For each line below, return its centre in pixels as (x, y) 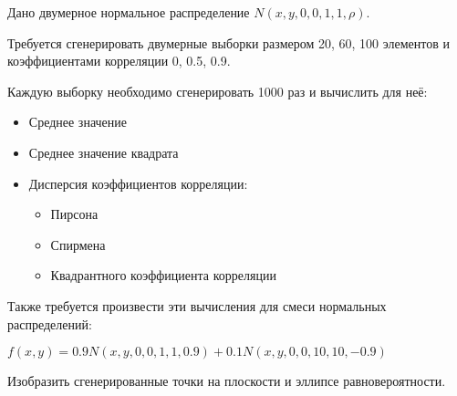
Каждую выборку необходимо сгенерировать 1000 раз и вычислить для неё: (218, 91)
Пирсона (74, 214)
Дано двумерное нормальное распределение (129, 12)
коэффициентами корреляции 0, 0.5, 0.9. (119, 61)
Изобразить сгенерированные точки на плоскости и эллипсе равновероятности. (227, 381)
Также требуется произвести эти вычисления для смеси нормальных (197, 305)
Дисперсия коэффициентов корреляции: (138, 183)
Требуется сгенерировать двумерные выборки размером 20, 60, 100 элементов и (228, 42)
